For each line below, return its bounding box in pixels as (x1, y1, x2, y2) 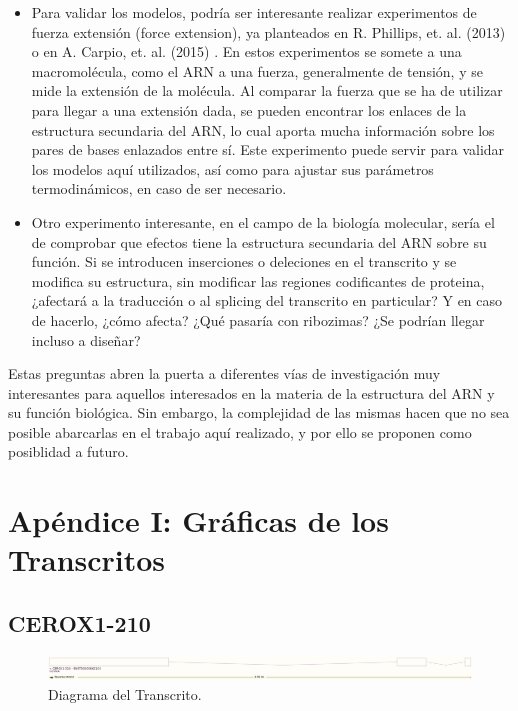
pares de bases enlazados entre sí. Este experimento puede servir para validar (31, 139, 505, 160)
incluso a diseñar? (31, 329, 141, 350)
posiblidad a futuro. (8, 441, 129, 462)
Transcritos (8, 539, 166, 580)
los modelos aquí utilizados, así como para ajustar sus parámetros (31, 158, 434, 179)
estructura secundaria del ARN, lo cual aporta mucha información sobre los (31, 119, 495, 140)
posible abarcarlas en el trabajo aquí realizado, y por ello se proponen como (8, 421, 472, 442)
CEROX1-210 (8, 608, 151, 639)
